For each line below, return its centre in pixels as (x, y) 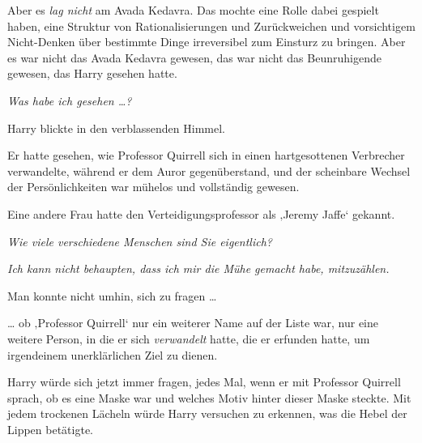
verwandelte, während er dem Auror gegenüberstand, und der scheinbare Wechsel (209, 170)
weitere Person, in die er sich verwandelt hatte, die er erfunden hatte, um (189, 338)
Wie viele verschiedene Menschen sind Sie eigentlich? (140, 241)
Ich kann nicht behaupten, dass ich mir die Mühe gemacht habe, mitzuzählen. (198, 268)
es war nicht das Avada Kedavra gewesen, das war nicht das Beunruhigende (194, 57)
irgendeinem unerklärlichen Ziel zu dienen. (113, 354)
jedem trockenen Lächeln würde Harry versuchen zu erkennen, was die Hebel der (207, 413)
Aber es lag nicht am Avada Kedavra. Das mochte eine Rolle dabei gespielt (193, 10)
